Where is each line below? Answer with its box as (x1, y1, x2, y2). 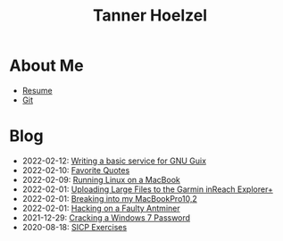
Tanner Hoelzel (92, 5, 208, 26)
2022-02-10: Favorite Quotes (21, 164, 130, 175)
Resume (21, 85, 53, 96)
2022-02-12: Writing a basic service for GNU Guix (21, 155, 207, 166)
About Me (9, 55, 84, 76)
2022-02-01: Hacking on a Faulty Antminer (21, 203, 180, 213)
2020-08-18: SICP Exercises (21, 221, 128, 232)
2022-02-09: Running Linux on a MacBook (21, 174, 180, 185)
